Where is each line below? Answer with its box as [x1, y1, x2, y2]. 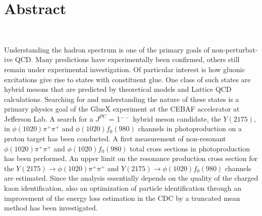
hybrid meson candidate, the [133, 113, 221, 124]
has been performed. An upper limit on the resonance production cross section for [4, 153, 257, 164]
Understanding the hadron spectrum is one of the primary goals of [4, 44, 209, 55]
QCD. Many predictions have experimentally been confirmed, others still [15, 54, 240, 65]
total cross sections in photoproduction [130, 143, 250, 153]
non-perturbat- [212, 44, 258, 55]
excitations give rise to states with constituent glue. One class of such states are [4, 74, 251, 84]
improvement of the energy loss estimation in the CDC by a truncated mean [4, 192, 240, 203]
